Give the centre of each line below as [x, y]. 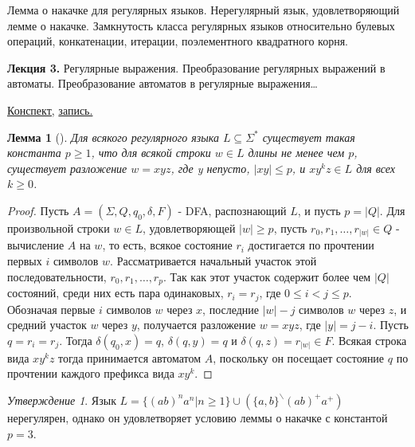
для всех [376, 168]
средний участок [47, 325]
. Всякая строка [369, 340]
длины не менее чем [296, 153]
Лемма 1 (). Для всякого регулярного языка [113, 137]
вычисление [36, 245]
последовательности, [57, 276]
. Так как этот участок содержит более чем [267, 276]
